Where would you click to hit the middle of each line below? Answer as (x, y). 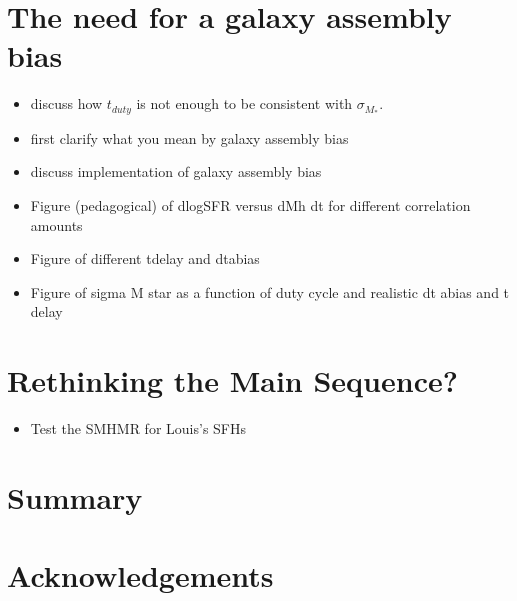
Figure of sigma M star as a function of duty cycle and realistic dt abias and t (270, 291)
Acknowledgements (140, 575)
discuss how (66, 103)
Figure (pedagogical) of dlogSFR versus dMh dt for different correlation (250, 204)
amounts (56, 224)
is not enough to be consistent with (244, 103)
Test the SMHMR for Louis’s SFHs (138, 428)
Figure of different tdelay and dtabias (145, 258)
